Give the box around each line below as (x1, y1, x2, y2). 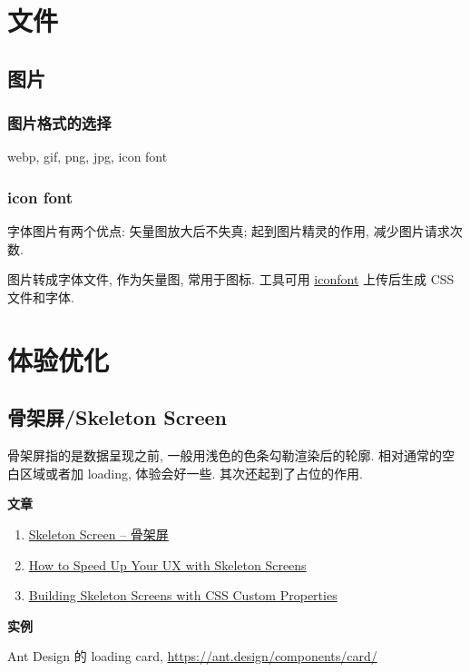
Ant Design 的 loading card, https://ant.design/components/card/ (7, 647, 377, 666)
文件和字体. (7, 287, 74, 306)
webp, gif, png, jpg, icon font (7, 147, 168, 166)
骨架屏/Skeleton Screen (7, 403, 227, 431)
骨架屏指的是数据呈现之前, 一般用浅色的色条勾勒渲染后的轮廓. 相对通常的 (7, 446, 443, 465)
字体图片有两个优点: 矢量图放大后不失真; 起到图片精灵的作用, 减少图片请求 (7, 222, 450, 241)
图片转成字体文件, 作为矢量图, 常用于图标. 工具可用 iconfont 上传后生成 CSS (7, 270, 455, 289)
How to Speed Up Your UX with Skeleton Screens (28, 555, 307, 574)
